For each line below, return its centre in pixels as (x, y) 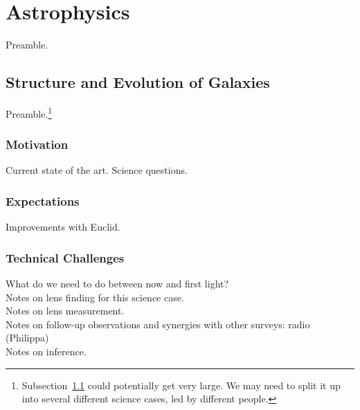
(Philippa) (27, 338)
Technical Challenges (65, 257)
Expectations (43, 200)
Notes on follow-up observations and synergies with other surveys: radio (158, 324)
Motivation (37, 144)
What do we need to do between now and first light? (117, 284)
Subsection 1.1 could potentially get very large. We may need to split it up (181, 385)
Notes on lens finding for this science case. (95, 297)
